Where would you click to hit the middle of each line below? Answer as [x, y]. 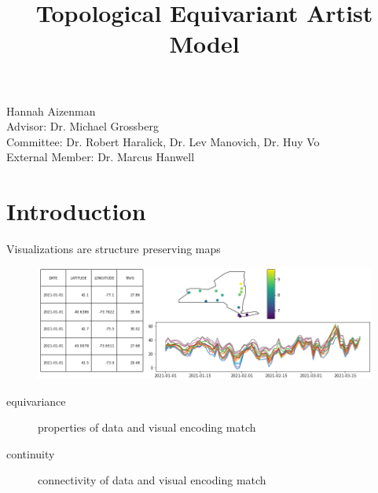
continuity [31, 453]
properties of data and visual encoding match [147, 427]
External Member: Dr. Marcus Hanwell [101, 157]
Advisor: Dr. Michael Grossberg [83, 126]
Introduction [76, 211]
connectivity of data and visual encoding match [152, 480]
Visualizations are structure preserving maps [114, 249]
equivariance [36, 401]
